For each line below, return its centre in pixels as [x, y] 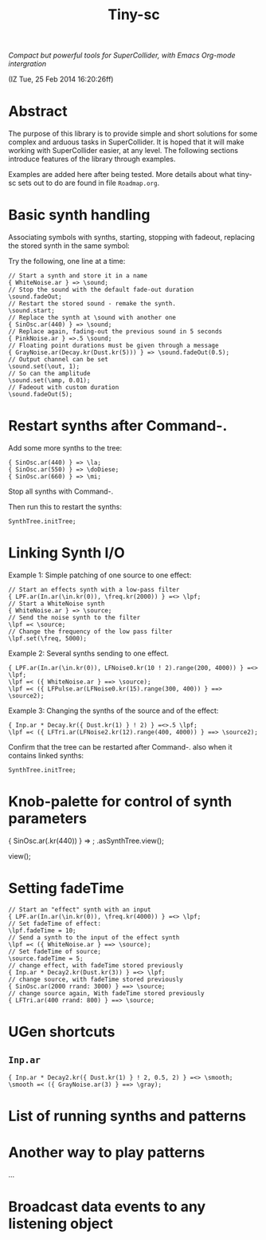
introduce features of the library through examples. [92, 159]
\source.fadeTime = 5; [46, 959]
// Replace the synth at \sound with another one [92, 318]
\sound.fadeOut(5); [41, 395]
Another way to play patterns [107, 1153]
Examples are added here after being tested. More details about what [122, 175]
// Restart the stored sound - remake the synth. [92, 304]
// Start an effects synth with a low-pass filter [94, 589]
